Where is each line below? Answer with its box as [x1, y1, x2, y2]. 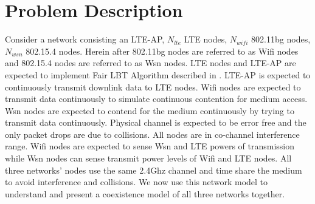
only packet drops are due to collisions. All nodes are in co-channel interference [5, 127, 300, 140]
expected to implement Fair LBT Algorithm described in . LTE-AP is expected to [5, 68, 311, 81]
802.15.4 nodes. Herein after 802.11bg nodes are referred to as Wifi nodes [26, 44, 299, 57]
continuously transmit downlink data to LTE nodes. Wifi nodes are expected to [5, 80, 301, 93]
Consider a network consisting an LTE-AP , [5, 33, 165, 46]
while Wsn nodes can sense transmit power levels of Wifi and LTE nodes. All [5, 152, 292, 165]
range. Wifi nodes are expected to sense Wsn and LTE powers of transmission [5, 140, 295, 152]
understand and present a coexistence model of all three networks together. [5, 187, 285, 200]
